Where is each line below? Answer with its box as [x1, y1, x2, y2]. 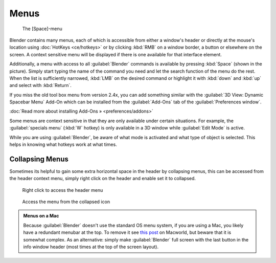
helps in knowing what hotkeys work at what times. [9, 141, 117, 148]
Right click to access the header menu [22, 187, 103, 193]
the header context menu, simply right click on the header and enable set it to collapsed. [9, 176, 196, 182]
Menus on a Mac [23, 213, 59, 219]
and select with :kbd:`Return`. [9, 82, 72, 89]
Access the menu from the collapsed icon [22, 199, 110, 205]
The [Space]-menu [22, 26, 62, 32]
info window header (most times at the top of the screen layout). [23, 244, 158, 250]
